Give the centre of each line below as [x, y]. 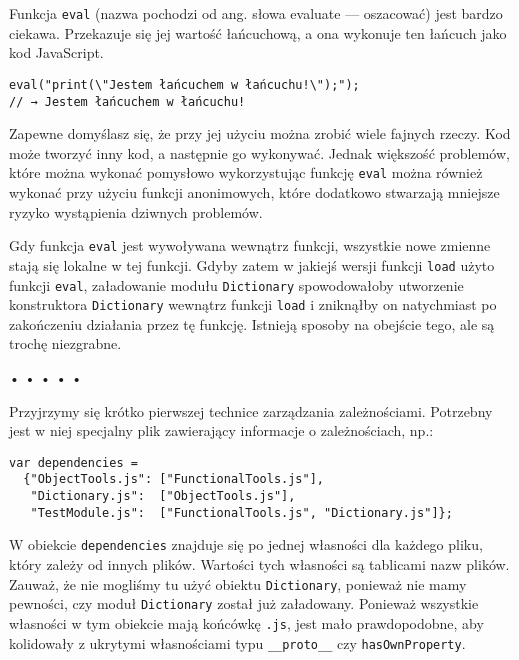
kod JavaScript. [56, 52]
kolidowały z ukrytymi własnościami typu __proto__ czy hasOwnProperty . [237, 642]
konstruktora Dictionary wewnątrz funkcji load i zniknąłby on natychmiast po [253, 304]
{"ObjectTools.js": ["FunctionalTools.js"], [173, 479]
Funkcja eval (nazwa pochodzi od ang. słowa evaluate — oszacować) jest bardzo [256, 13]
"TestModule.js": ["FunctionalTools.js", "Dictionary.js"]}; [241, 512]
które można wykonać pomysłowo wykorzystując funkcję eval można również [246, 172]
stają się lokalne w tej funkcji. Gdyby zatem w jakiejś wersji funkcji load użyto [252, 264]
